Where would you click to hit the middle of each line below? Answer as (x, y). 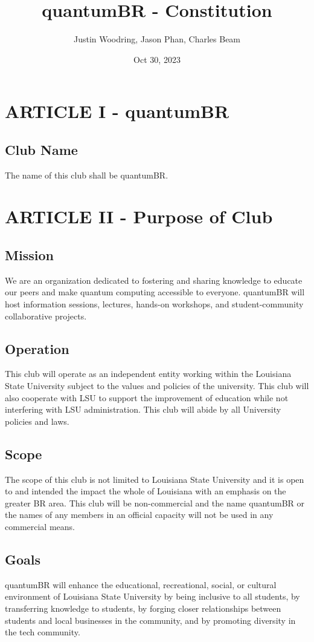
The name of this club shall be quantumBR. (87, 175)
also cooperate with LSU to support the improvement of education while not (147, 397)
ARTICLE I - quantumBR (117, 111)
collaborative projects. (46, 316)
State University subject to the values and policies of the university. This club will (157, 386)
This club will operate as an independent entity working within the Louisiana (148, 374)
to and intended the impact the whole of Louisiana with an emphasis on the (146, 491)
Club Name (41, 149)
